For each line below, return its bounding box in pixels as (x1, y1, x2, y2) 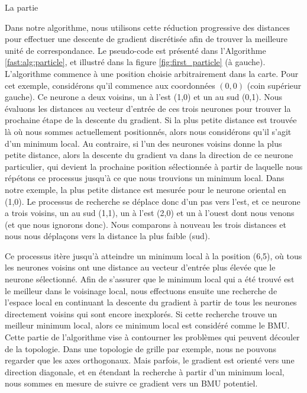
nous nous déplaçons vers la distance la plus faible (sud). (5, 230, 211, 242)
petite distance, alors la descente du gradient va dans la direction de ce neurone (5, 149, 293, 161)
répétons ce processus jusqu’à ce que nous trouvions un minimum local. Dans (5, 172, 285, 184)
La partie (5, 1, 38, 13)
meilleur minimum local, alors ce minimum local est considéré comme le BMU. (5, 319, 290, 331)
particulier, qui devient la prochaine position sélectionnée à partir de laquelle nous (5, 160, 303, 172)
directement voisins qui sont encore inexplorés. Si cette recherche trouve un (5, 307, 277, 320)
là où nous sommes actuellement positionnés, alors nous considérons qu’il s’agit (5, 125, 292, 137)
